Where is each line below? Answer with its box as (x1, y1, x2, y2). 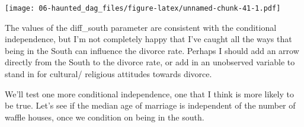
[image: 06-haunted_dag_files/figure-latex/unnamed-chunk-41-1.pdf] (5, 4, 281, 12)
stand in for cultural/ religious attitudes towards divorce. (5, 68, 212, 80)
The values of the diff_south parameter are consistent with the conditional (5, 21, 277, 33)
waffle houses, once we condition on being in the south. (5, 110, 204, 123)
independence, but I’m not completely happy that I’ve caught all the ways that (5, 33, 292, 45)
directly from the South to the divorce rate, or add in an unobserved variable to (5, 56, 295, 68)
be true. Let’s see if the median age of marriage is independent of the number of (5, 99, 296, 112)
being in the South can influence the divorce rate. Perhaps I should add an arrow (5, 44, 299, 56)
